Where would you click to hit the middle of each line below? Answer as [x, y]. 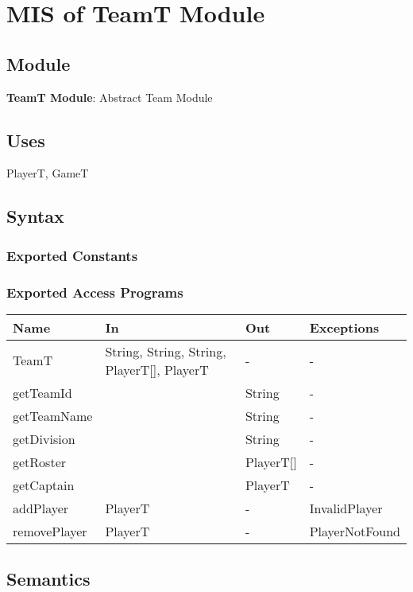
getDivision [44, 438]
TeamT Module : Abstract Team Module [110, 97]
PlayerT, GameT [48, 173]
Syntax [35, 216]
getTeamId [42, 392]
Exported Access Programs [95, 292]
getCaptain [44, 485]
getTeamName [53, 415]
